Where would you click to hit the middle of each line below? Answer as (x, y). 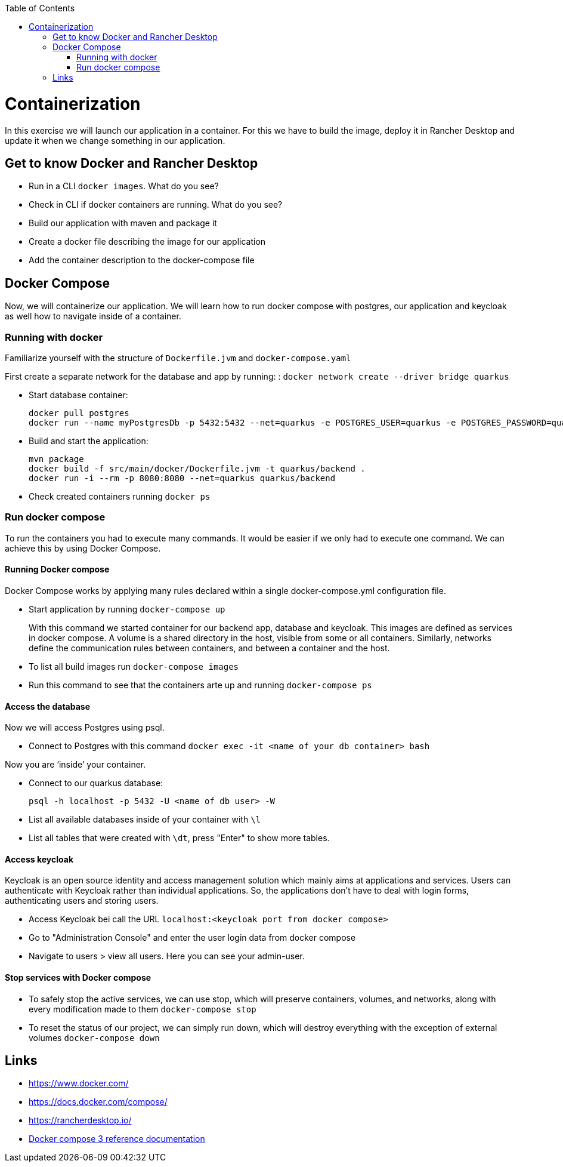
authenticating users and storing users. (82, 901)
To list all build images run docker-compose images (134, 666)
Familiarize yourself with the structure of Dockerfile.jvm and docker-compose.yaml (178, 358)
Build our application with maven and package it (123, 223)
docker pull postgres (79, 413)
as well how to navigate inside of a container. (93, 316)
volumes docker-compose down (94, 1037)
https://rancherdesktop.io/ (80, 1120)
